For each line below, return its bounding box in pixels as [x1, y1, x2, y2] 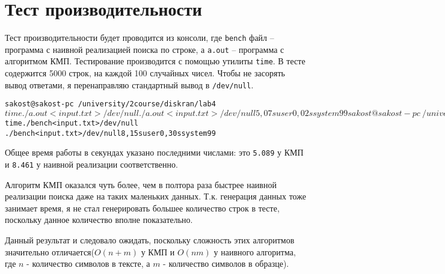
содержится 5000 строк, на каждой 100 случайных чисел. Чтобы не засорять [5, 67, 285, 79]
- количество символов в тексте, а [26, 257, 150, 270]
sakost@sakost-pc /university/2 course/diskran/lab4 [5, 100, 216, 109]
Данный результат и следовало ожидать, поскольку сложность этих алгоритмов [5, 234, 295, 246]
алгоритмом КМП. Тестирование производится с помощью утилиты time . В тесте [5, 55, 305, 67]
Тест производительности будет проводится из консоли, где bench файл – [5, 31, 274, 44]
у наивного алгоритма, [213, 245, 296, 258]
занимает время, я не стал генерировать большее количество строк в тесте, [5, 201, 280, 214]
